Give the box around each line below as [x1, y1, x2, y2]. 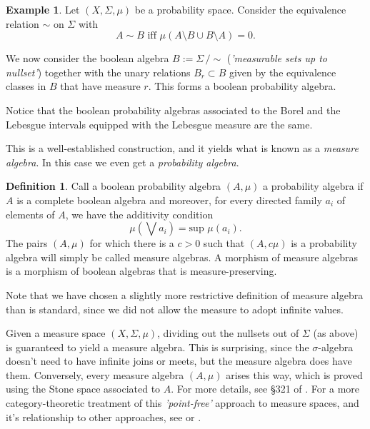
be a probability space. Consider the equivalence [134, 2, 346, 16]
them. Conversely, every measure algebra [6, 367, 184, 382]
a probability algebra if [263, 178, 364, 193]
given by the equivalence [229, 64, 336, 79]
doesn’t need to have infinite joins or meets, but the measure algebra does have [6, 353, 352, 368]
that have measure [60, 79, 141, 94]
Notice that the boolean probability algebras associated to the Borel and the [6, 102, 341, 117]
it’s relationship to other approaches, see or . [6, 409, 201, 424]
